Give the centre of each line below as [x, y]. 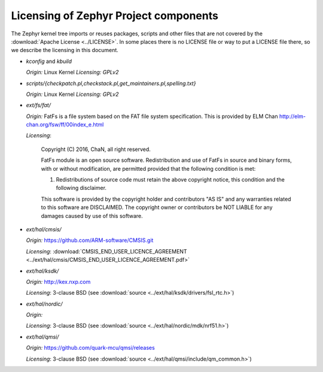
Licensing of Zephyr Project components [115, 16]
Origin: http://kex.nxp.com [58, 282]
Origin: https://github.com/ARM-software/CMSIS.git [90, 240]
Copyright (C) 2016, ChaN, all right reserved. [96, 149]
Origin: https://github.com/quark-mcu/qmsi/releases [90, 348]
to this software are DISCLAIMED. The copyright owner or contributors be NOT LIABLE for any [157, 207]
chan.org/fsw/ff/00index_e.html [65, 125]
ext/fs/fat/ [38, 105]
